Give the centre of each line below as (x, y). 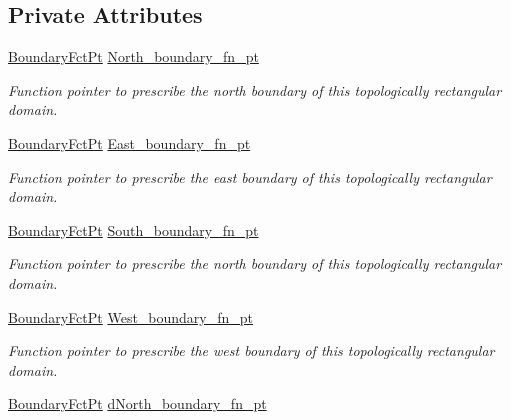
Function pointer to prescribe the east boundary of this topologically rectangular (250, 176)
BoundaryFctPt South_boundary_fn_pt (133, 229)
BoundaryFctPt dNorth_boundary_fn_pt (137, 403)
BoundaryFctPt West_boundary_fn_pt (131, 316)
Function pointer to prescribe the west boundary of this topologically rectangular (251, 350)
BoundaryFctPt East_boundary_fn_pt (129, 142)
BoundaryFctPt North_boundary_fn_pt (133, 56)
